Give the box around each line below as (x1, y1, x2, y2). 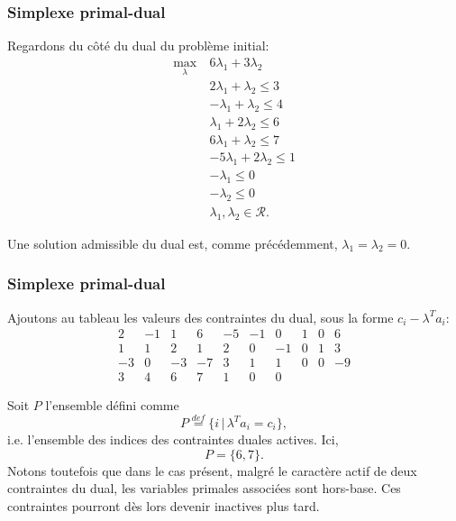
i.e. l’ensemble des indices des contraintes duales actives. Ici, (7, 430, 339, 449)
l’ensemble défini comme (45, 396, 179, 415)
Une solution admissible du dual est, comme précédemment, (7, 233, 338, 252)
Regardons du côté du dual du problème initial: (7, 36, 269, 55)
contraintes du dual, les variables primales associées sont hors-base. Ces (7, 479, 401, 498)
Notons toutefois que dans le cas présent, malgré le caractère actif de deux (7, 461, 417, 480)
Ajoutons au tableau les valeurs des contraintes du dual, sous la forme (7, 307, 394, 326)
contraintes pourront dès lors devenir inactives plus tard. (7, 496, 320, 515)
